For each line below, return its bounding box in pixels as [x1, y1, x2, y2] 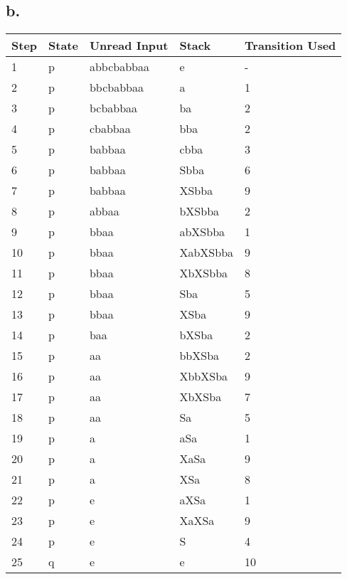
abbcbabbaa [89, 58, 149, 75]
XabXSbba [179, 244, 234, 261]
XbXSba [179, 388, 222, 405]
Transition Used [245, 37, 336, 54]
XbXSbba [179, 265, 228, 282]
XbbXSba [179, 368, 228, 385]
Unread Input [89, 37, 169, 54]
